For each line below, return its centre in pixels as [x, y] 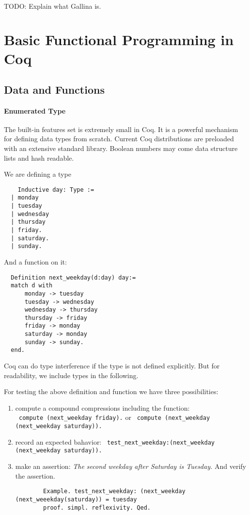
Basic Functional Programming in [119, 39]
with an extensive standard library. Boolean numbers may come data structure [121, 148]
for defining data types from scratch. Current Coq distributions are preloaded [119, 139]
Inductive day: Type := [56, 190]
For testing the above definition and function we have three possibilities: [111, 391]
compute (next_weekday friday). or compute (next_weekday [114, 417]
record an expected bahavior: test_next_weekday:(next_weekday [115, 441]
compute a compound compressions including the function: [102, 407]
